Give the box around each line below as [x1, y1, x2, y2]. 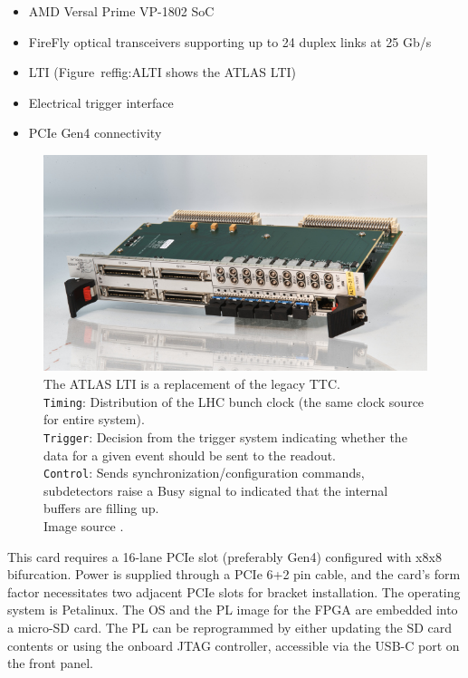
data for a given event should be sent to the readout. [43, 445, 337, 464]
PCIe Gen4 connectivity [28, 123, 162, 142]
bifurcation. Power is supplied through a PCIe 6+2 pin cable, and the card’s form [7, 565, 461, 584]
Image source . [43, 517, 124, 535]
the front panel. [7, 654, 93, 673]
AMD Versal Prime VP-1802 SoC [28, 2, 215, 20]
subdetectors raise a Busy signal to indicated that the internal [43, 480, 388, 499]
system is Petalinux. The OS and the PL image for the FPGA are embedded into [7, 600, 458, 619]
